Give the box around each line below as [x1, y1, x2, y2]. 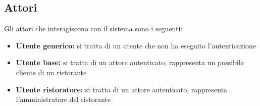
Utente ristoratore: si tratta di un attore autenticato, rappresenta [16, 84, 228, 94]
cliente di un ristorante [16, 67, 87, 77]
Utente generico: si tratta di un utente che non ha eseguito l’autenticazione [16, 40, 256, 50]
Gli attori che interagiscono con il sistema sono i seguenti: [4, 23, 183, 34]
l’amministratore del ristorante [16, 94, 111, 104]
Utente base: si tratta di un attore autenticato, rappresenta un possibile [16, 57, 244, 68]
